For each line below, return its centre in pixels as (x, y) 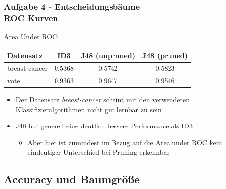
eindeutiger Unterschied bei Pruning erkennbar (98, 152)
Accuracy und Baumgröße (72, 179)
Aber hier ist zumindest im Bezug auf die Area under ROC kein (125, 142)
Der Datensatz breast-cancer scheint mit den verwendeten (103, 99)
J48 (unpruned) (108, 55)
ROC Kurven (31, 18)
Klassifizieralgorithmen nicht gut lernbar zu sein (88, 109)
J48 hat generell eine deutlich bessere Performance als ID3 (104, 126)
